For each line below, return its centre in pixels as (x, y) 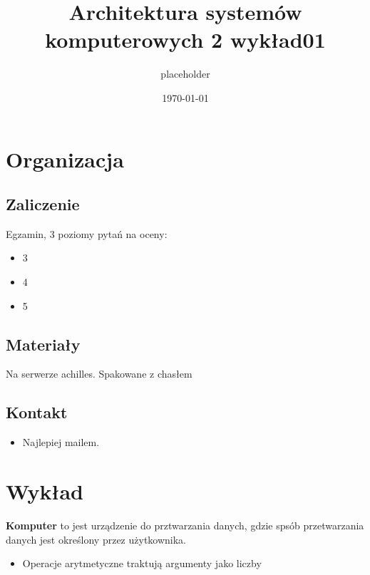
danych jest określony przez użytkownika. (96, 539)
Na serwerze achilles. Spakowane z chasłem (99, 374)
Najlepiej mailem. (61, 442)
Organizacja (65, 159)
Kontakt (37, 412)
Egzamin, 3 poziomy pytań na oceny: (87, 233)
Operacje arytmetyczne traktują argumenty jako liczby (142, 563)
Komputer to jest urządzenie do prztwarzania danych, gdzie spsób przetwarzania (185, 525)
